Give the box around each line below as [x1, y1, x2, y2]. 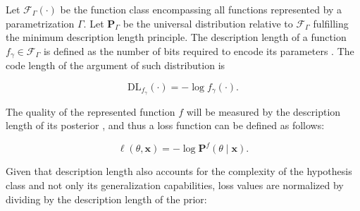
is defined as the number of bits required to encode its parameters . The [43, 43, 354, 58]
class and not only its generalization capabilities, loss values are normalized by [6, 177, 344, 192]
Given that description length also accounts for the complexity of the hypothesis [6, 164, 352, 179]
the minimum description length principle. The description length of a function [6, 30, 347, 44]
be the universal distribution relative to [123, 16, 293, 30]
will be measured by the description [186, 104, 341, 119]
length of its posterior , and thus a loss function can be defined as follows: [6, 118, 325, 133]
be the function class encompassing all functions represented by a [60, 2, 342, 16]
